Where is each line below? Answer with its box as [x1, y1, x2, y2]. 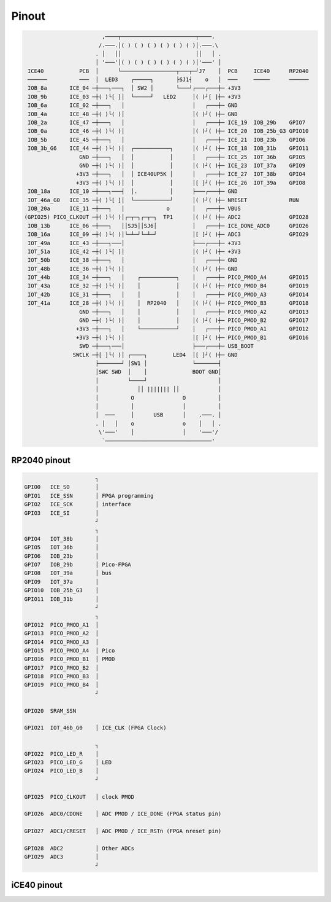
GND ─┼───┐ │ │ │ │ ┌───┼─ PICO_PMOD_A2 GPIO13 [78, 308, 309, 315]
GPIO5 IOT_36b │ [24, 544, 99, 551]
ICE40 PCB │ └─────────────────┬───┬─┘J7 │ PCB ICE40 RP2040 [28, 68, 309, 74]
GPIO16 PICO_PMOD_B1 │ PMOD [24, 656, 115, 663]
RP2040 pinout [11, 455, 70, 465]
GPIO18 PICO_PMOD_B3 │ [24, 673, 99, 680]
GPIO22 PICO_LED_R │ [24, 750, 99, 757]
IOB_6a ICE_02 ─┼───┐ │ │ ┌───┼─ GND [28, 102, 238, 109]
